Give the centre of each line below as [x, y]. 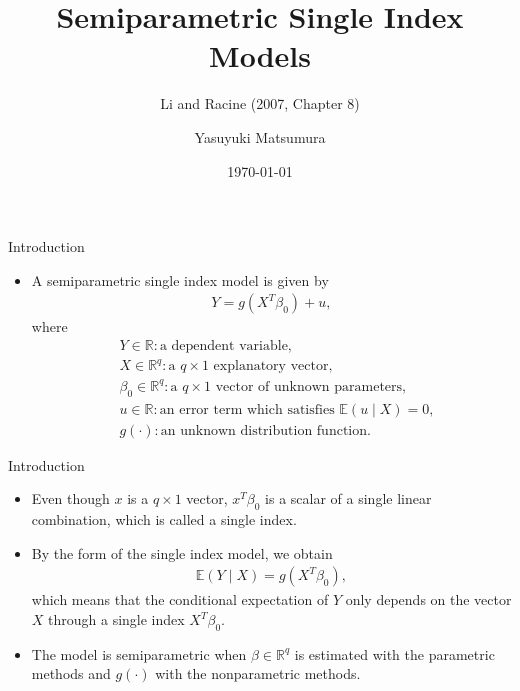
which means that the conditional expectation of [180, 599]
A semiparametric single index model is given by [180, 279]
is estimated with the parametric [394, 653]
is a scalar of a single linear [348, 498]
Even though [70, 498]
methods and [71, 673]
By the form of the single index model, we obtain [182, 552]
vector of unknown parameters [309, 386]
